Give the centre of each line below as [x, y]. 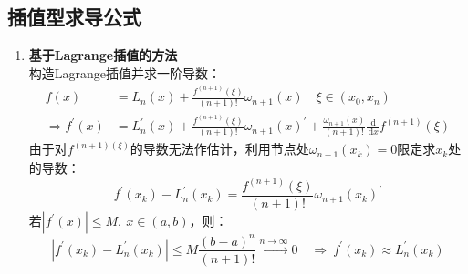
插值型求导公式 [74, 17]
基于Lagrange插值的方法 [103, 55]
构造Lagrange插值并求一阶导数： [125, 72]
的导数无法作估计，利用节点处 [219, 149]
